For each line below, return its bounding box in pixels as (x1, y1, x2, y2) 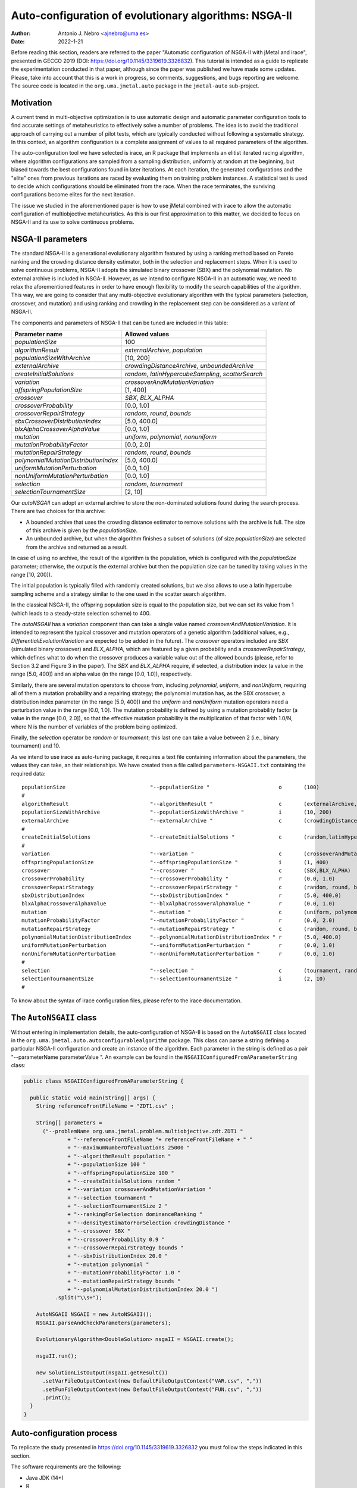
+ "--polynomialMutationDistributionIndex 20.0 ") (67, 1286, 218, 1293)
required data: (11, 770, 46, 777)
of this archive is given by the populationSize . (26, 527, 138, 534)
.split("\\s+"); (54, 1295, 102, 1301)
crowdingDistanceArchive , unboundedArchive (125, 361, 254, 370)
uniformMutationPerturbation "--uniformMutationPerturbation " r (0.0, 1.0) (21, 942, 336, 949)
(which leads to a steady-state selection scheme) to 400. (11, 609, 151, 617)
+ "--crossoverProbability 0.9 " (67, 1236, 165, 1243)
